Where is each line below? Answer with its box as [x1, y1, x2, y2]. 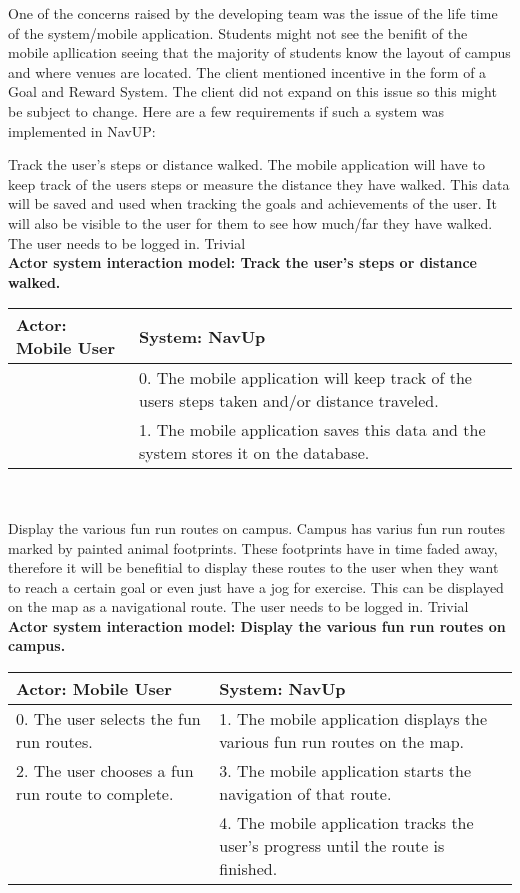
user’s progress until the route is [219, 834, 445, 858]
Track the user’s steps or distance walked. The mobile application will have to [8, 154, 485, 175]
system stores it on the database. [139, 441, 370, 465]
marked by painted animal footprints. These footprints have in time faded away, [8, 537, 498, 558]
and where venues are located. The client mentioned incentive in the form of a [8, 61, 487, 82]
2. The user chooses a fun [16, 759, 194, 783]
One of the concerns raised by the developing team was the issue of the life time [8, 3, 498, 23]
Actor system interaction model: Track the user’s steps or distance [8, 252, 477, 273]
